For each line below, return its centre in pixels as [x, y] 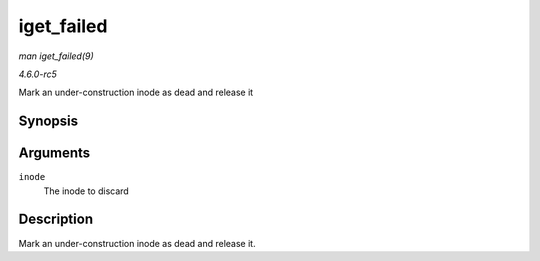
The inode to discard [86, 191]
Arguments [54, 153]
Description [56, 219]
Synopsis [48, 121]
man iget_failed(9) [56, 56]
